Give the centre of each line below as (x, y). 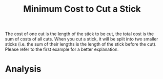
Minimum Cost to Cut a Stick (82, 9)
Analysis (23, 69)
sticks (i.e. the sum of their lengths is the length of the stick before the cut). (81, 44)
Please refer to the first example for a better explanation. (62, 49)
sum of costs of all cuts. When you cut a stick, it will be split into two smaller (82, 39)
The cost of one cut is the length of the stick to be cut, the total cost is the (80, 34)
